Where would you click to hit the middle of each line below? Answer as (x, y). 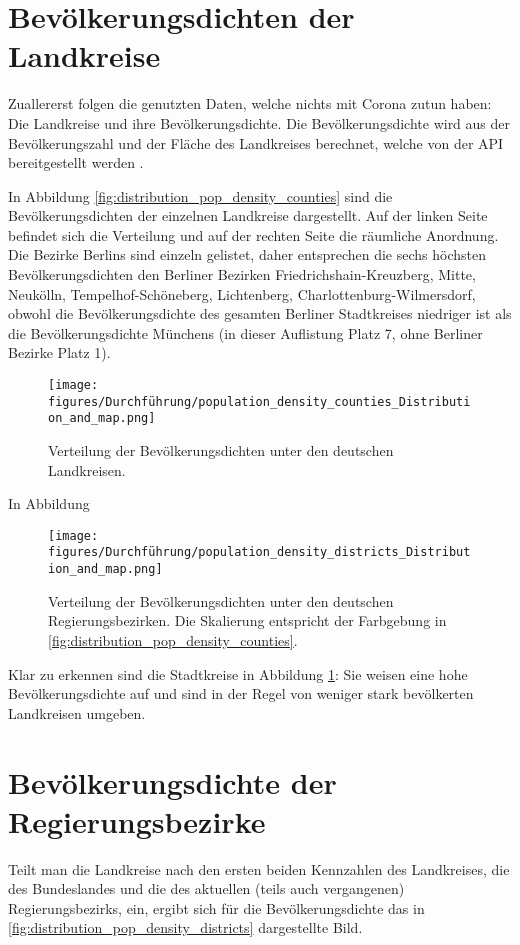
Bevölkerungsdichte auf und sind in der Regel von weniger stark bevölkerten (241, 693)
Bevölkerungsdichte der (172, 781)
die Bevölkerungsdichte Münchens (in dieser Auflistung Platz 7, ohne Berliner (245, 332)
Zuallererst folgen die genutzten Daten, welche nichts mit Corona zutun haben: (250, 103)
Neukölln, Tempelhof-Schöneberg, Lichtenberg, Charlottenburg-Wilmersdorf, (242, 293)
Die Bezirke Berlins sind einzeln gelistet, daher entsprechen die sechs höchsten (247, 254)
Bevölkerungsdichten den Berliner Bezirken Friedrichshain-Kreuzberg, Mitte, (242, 274)
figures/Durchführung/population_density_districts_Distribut (259, 552)
